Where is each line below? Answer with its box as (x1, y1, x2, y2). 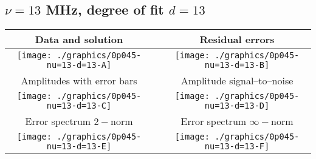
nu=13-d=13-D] (204, 101, 270, 111)
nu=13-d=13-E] (46, 141, 112, 152)
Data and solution (35, 32, 123, 47)
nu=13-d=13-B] (204, 60, 270, 70)
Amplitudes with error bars (21, 73, 137, 88)
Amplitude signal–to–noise (180, 73, 294, 88)
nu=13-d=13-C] (46, 101, 112, 111)
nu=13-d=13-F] (204, 141, 270, 152)
